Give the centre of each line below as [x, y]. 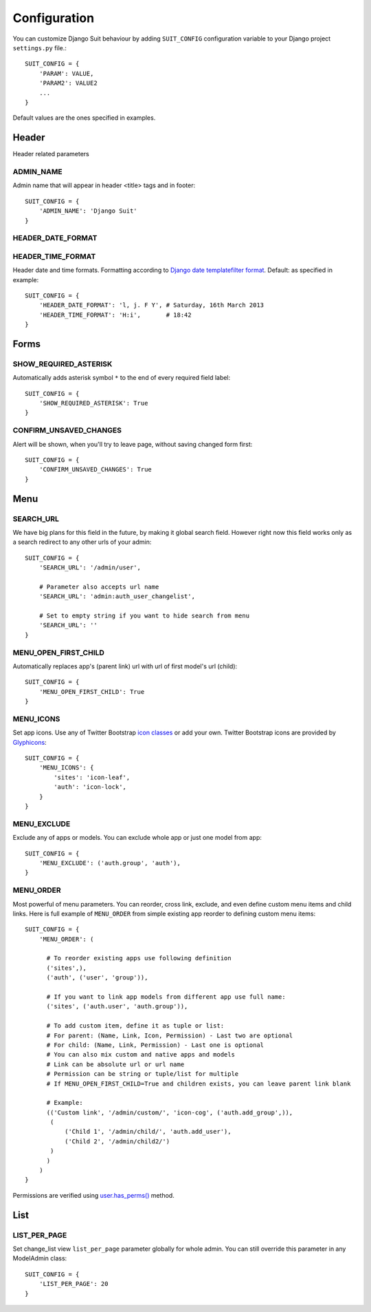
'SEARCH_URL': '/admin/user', [90, 568]
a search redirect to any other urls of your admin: [82, 542]
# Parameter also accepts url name [99, 586]
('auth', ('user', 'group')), [97, 978]
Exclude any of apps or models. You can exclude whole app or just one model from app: [137, 838]
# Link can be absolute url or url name [115, 1064]
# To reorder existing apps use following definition [139, 958]
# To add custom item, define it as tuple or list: [135, 1026]
